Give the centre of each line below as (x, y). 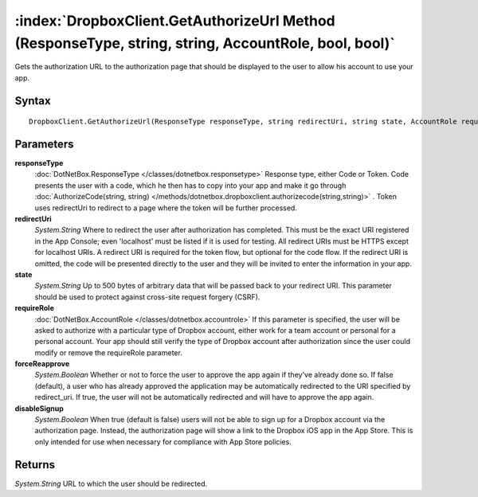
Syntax (33, 101)
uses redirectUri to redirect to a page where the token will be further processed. (166, 208)
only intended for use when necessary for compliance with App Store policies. (163, 441)
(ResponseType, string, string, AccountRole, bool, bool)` (205, 43)
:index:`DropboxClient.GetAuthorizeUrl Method (175, 21)
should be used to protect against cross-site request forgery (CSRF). (147, 297)
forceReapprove (42, 364)
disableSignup (39, 408)
